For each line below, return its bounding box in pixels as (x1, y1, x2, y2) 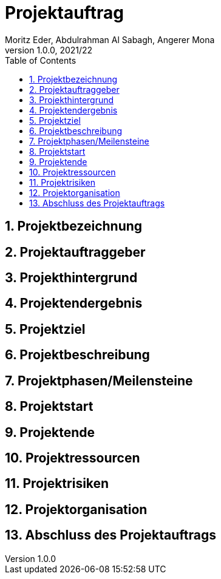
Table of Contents (5, 55, 76, 66)
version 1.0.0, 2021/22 (5, 44, 93, 55)
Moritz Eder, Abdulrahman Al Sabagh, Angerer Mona (5, 34, 215, 45)
